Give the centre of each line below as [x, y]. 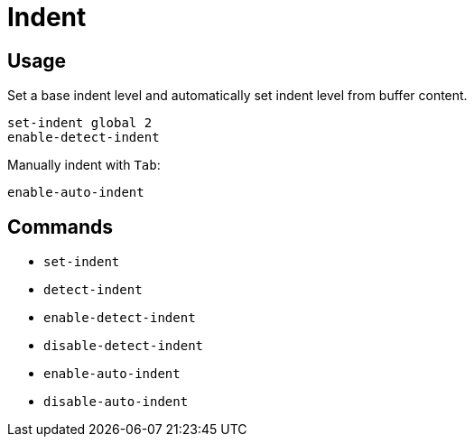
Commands [60, 227]
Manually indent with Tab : [84, 165]
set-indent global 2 [80, 123]
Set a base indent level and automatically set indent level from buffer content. [237, 96]
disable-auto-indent [116, 402]
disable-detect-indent [124, 346]
